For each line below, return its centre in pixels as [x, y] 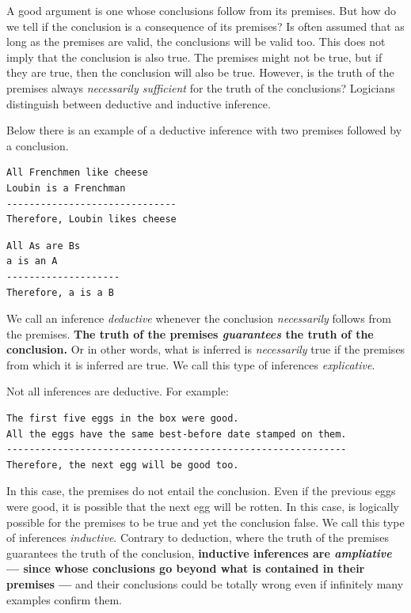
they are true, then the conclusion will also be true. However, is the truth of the [200, 72]
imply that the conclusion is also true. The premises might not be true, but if [194, 57]
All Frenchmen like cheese [77, 173]
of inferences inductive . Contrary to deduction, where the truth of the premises [198, 537]
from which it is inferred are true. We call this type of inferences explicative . [191, 364]
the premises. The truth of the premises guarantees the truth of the [190, 333]
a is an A [32, 261]
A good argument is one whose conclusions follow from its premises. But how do [201, 10]
